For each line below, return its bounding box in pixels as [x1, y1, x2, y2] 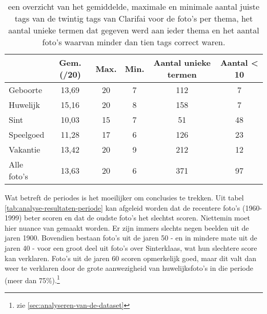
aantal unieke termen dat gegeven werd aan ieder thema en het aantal [8, 24, 259, 36]
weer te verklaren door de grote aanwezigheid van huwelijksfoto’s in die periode [5, 263, 253, 273]
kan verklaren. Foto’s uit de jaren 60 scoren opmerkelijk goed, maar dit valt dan [5, 252, 256, 263]
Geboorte [9, 84, 43, 96]
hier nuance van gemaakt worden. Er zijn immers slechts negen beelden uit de [5, 222, 249, 233]
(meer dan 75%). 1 [5, 273, 60, 285]
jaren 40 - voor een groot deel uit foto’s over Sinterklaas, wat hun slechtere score [5, 242, 257, 253]
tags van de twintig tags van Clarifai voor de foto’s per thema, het [14, 12, 253, 24]
